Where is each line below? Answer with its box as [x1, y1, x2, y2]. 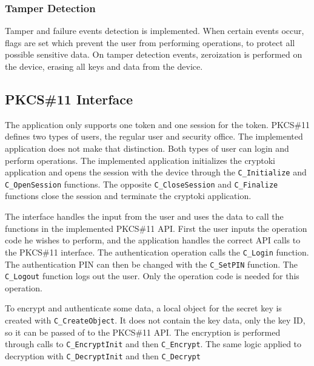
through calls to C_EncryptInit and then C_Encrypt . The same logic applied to [5, 337, 302, 350]
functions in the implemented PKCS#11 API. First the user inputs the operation [5, 222, 307, 234]
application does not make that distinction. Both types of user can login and [5, 141, 289, 154]
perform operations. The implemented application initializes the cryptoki [5, 154, 276, 166]
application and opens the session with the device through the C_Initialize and [5, 166, 307, 178]
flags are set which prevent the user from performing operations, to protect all [5, 36, 295, 49]
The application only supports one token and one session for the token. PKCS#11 [5, 118, 310, 130]
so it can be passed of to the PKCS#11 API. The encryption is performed [5, 325, 281, 338]
